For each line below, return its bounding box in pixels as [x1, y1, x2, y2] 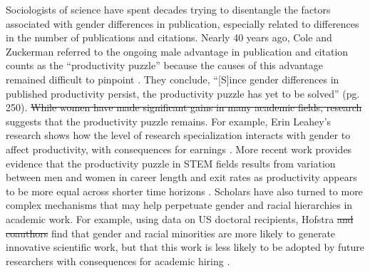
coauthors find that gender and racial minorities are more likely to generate [6, 225, 336, 240]
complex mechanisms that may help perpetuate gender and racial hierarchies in [6, 197, 353, 212]
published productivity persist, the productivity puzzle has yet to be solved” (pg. [6, 86, 360, 101]
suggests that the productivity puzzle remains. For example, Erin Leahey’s [6, 113, 332, 128]
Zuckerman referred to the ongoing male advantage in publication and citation [6, 43, 349, 58]
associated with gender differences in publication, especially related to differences [6, 16, 359, 31]
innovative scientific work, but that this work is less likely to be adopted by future [6, 239, 364, 254]
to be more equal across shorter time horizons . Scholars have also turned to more [6, 183, 363, 198]
